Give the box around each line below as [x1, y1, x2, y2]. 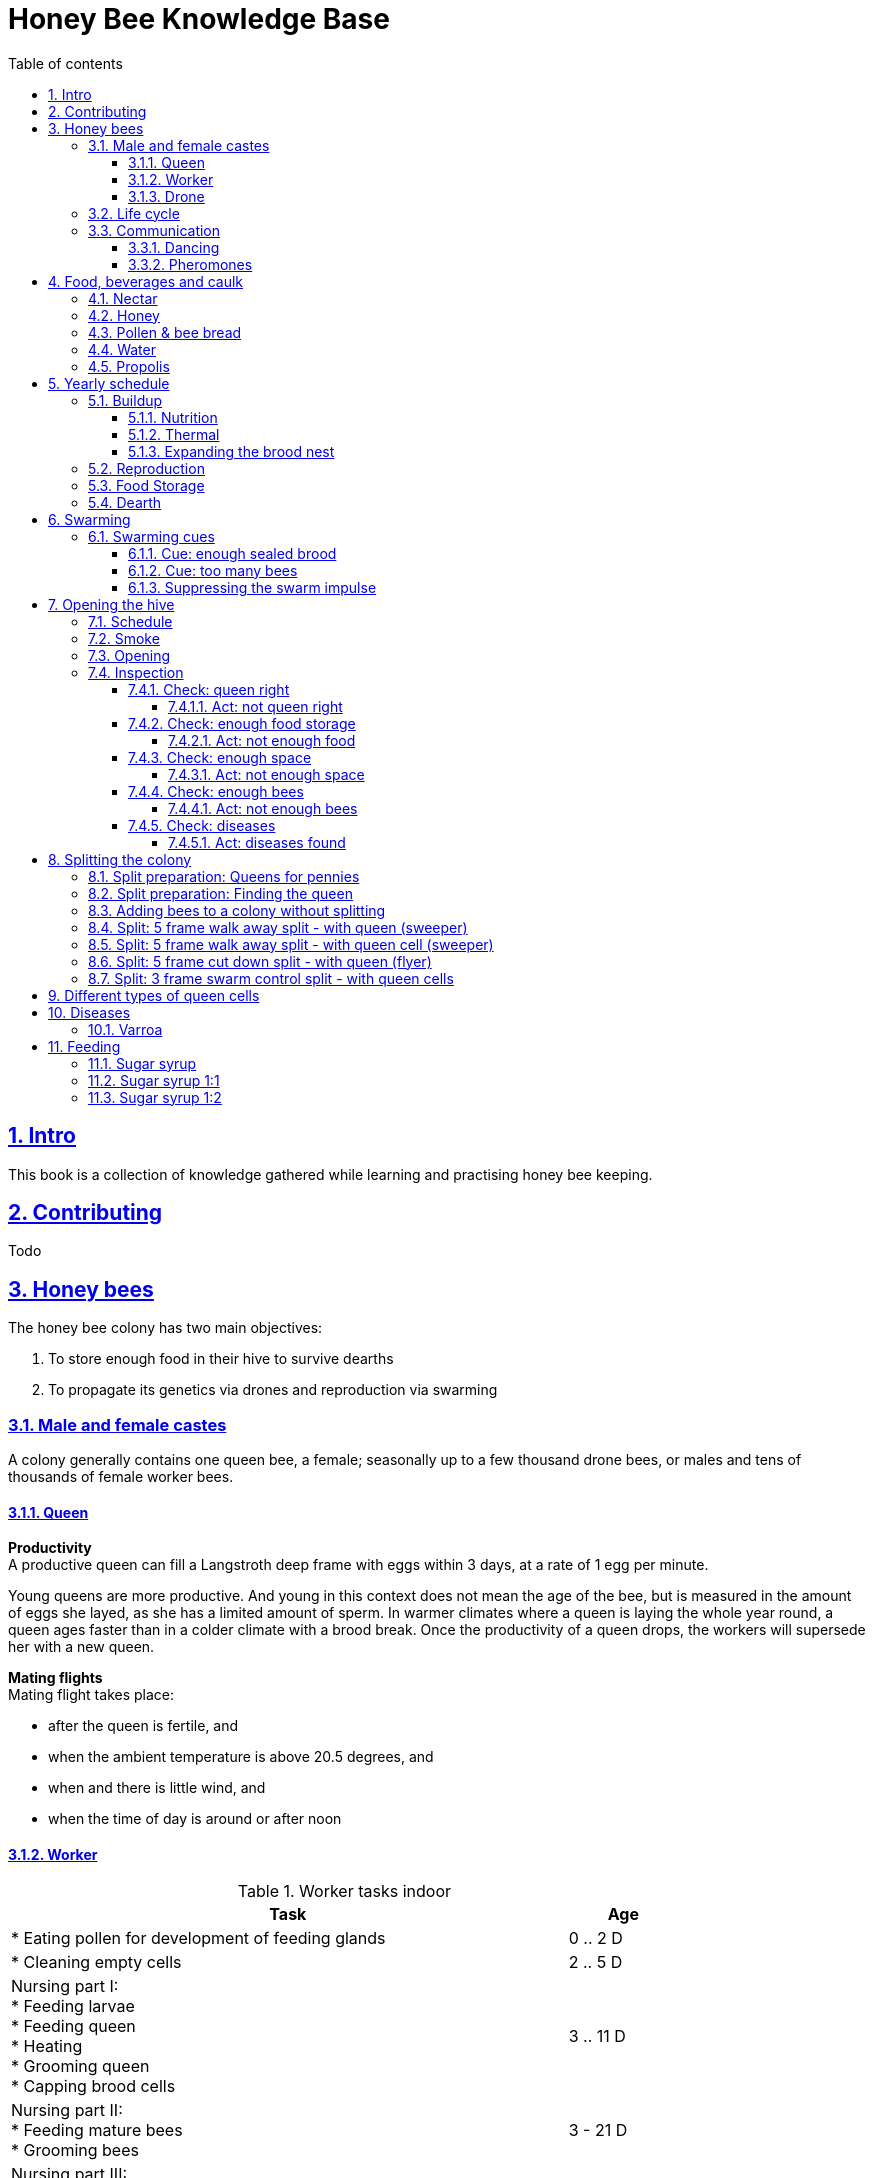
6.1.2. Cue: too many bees [128, 561, 298, 579]
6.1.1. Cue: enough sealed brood [128, 544, 337, 562]
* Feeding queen [11, 2016, 136, 2037]
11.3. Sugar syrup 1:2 [88, 1088, 222, 1106]
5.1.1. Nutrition [128, 408, 218, 426]
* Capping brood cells [11, 2076, 176, 2097]
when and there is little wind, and [48, 1779, 266, 1797]
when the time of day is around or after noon [48, 1810, 342, 1828]
